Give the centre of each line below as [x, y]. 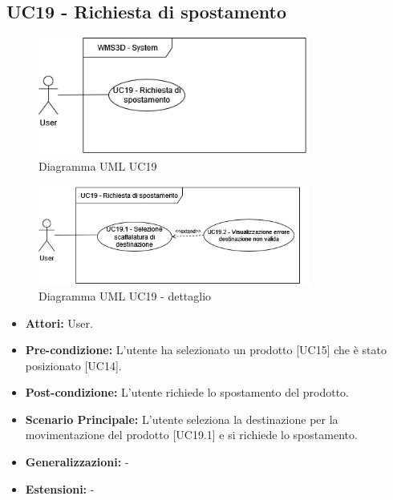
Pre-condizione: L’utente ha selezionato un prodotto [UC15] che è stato [206, 350]
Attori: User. [59, 323]
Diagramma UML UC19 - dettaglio [125, 295]
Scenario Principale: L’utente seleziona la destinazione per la [182, 419]
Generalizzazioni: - [77, 462]
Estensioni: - [60, 488]
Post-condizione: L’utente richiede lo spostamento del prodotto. [187, 392]
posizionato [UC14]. [73, 365]
